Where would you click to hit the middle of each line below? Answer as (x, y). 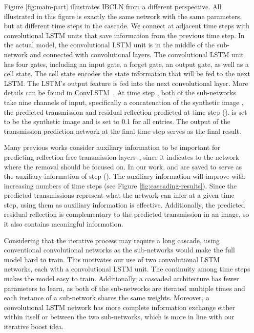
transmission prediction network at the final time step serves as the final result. (123, 131)
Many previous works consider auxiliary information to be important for (112, 147)
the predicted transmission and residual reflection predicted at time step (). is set (126, 112)
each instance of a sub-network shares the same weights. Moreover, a (107, 298)
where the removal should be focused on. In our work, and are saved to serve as (123, 166)
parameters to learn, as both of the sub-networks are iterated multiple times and (125, 288)
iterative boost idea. (34, 326)
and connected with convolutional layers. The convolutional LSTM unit (137, 54)
